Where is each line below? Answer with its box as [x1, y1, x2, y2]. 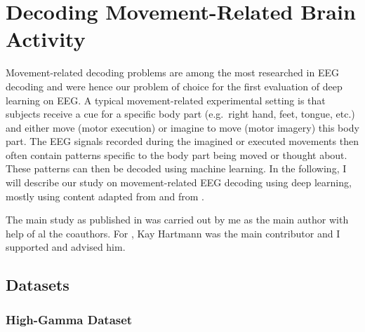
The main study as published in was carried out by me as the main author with [6, 212, 349, 227]
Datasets [6, 274, 69, 296]
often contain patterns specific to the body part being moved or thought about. [6, 147, 347, 162]
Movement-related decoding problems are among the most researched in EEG [6, 65, 339, 80]
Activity [6, 25, 86, 53]
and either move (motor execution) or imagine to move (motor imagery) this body [6, 120, 359, 134]
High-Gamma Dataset [6, 310, 133, 328]
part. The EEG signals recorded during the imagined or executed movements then [6, 134, 359, 148]
